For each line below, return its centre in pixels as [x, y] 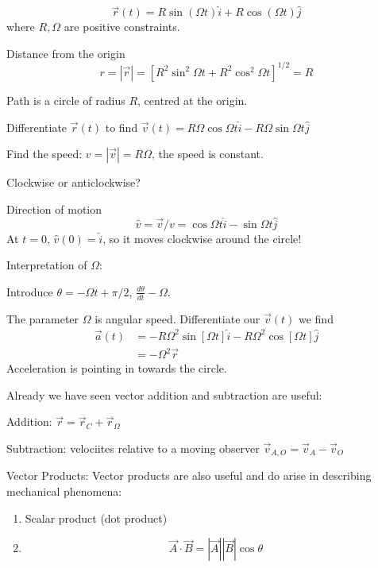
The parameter [43, 318]
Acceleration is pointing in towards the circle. [117, 368]
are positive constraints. [122, 27]
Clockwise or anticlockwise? [73, 182]
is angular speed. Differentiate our [177, 318]
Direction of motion [54, 209]
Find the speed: [44, 154]
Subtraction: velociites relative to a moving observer [133, 448]
